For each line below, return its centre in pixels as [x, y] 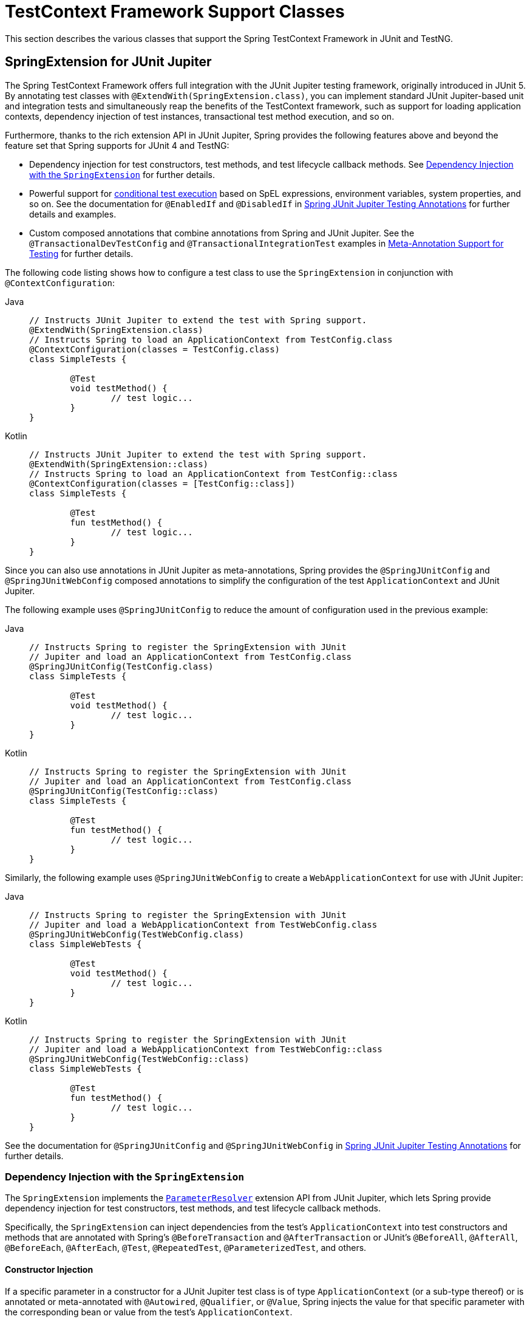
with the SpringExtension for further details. [122, 174]
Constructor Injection [49, 1269]
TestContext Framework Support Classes [175, 12]
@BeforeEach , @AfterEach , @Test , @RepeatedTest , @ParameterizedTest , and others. [186, 1248]
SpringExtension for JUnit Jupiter [108, 62]
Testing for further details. [81, 253]
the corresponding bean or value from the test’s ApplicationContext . [149, 1312]
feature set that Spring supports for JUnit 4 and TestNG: [117, 145]
